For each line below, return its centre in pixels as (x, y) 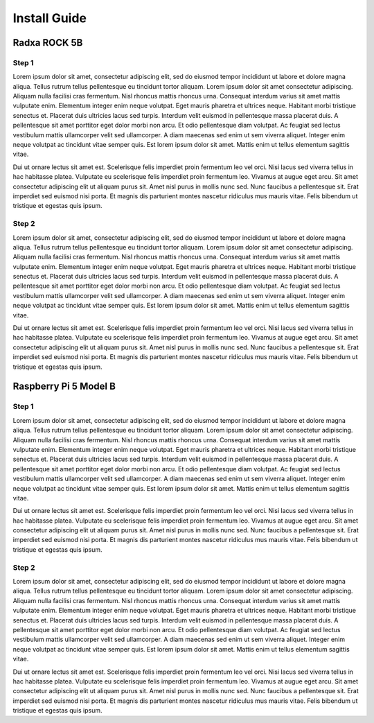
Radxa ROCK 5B (48, 43)
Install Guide (50, 18)
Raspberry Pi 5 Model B (64, 386)
